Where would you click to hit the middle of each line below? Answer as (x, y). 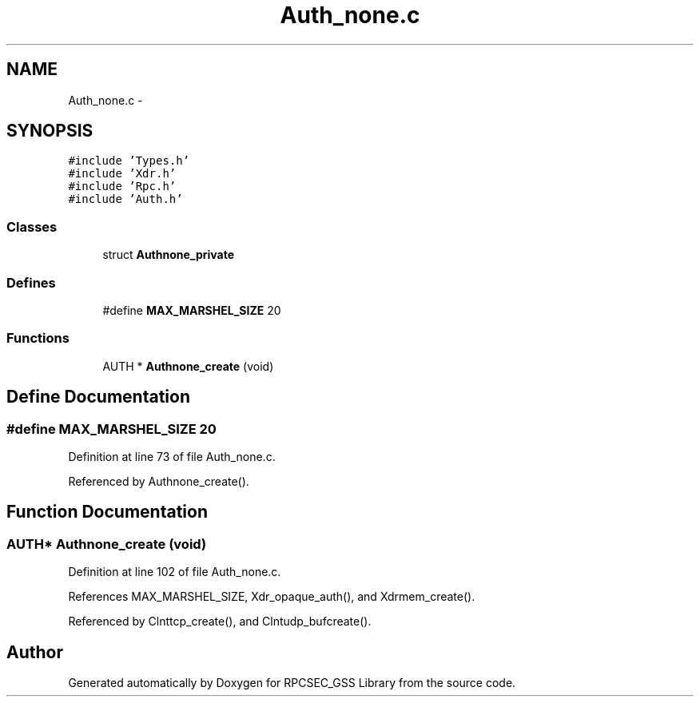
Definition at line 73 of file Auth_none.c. (172, 456)
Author (35, 652)
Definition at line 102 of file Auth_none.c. (175, 572)
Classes (32, 226)
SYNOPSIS (50, 131)
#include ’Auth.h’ (125, 199)
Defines (31, 282)
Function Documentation (107, 512)
